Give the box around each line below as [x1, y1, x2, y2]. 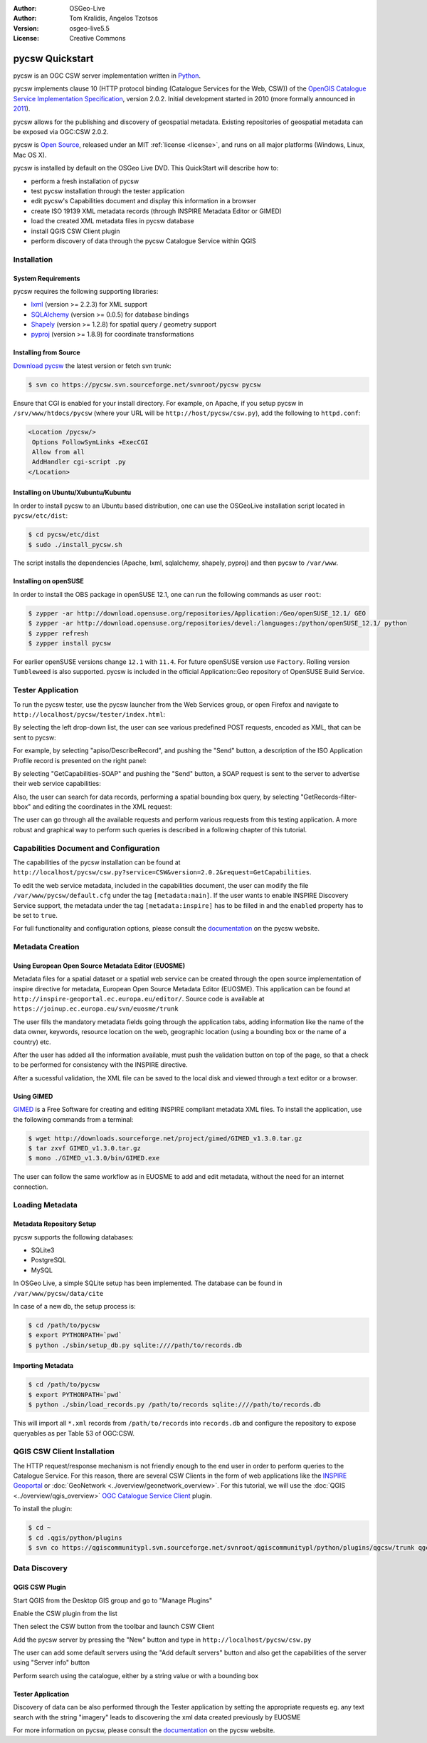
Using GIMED [13, 1092, 53, 1100]
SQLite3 [31, 1246, 55, 1254]
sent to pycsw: [13, 733, 56, 742]
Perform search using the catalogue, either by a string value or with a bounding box [13, 1671, 259, 1680]
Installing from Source [13, 348, 81, 357]
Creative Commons [69, 34, 126, 43]
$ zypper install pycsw [28, 639, 112, 648]
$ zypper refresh [28, 629, 89, 638]
